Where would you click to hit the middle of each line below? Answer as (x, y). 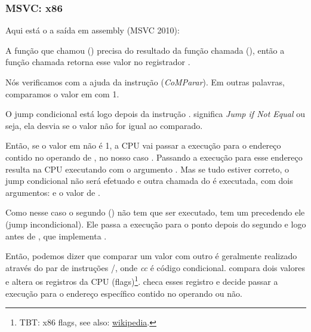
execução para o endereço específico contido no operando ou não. (124, 293)
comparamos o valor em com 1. (62, 93)
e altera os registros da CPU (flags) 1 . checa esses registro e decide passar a (142, 280)
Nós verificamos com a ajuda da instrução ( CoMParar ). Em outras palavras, (145, 82)
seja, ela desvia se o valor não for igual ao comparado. (104, 125)
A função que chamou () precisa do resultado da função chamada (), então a (145, 50)
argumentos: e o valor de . (53, 192)
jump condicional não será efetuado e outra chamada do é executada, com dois (149, 181)
